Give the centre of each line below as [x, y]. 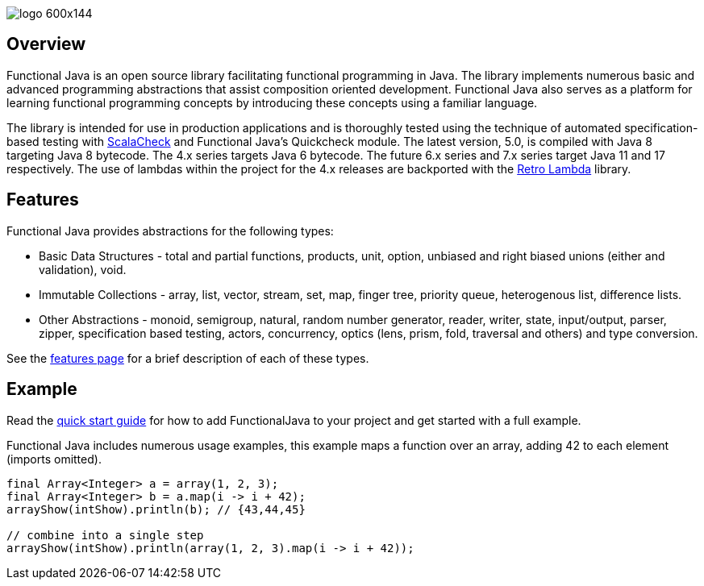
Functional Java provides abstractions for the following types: [170, 231]
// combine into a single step [105, 535]
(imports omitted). [54, 459]
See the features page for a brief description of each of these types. [188, 358]
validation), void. [83, 269]
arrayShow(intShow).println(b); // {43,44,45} [156, 509]
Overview [46, 44]
